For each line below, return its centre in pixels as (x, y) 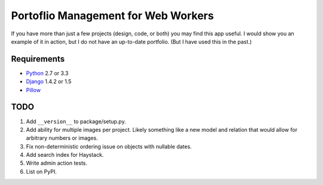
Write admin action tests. (57, 163)
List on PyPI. (41, 171)
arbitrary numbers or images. (62, 138)
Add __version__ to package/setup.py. (76, 121)
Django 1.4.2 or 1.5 (49, 81)
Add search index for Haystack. (65, 155)
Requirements (38, 59)
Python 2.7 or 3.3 (47, 73)
